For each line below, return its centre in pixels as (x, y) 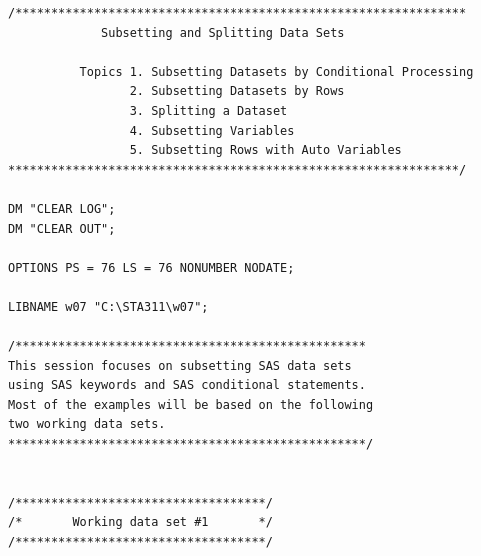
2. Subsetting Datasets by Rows (237, 91)
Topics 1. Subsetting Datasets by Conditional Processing (276, 71)
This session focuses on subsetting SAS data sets (180, 365)
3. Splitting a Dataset (208, 110)
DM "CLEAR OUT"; (62, 228)
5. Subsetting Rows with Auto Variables (265, 150)
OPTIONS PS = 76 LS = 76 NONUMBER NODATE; (151, 267)
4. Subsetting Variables (212, 130)
